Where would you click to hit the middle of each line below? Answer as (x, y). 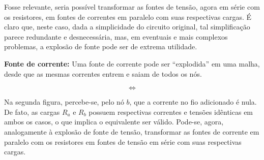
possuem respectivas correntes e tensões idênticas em (171, 111)
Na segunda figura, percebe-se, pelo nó (64, 102)
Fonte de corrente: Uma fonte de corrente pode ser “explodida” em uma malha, (132, 63)
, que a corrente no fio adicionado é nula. (193, 102)
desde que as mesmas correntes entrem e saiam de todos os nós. (103, 73)
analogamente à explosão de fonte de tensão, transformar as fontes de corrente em (132, 131)
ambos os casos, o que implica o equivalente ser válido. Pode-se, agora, (114, 122)
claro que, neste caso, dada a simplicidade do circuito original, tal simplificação (127, 27)
